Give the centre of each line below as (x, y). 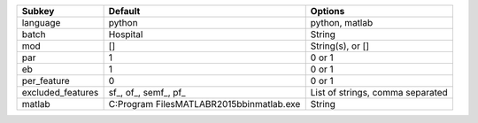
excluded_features (60, 92)
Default (124, 11)
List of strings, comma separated (379, 92)
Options (328, 11)
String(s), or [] (340, 46)
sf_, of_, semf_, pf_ (147, 92)
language (41, 23)
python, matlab (342, 23)
